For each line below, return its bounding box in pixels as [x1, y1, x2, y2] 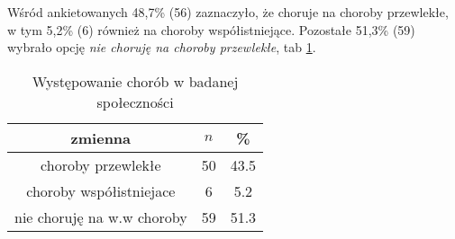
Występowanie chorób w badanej [32, 70, 239, 92]
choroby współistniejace [26, 180, 176, 201]
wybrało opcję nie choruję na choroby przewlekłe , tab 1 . [7, 38, 316, 57]
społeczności [96, 91, 174, 112]
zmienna [70, 127, 132, 148]
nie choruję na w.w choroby [14, 206, 187, 227]
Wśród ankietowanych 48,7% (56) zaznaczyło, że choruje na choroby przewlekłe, [7, 3, 449, 21]
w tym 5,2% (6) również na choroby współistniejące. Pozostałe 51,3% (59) [7, 20, 415, 39]
